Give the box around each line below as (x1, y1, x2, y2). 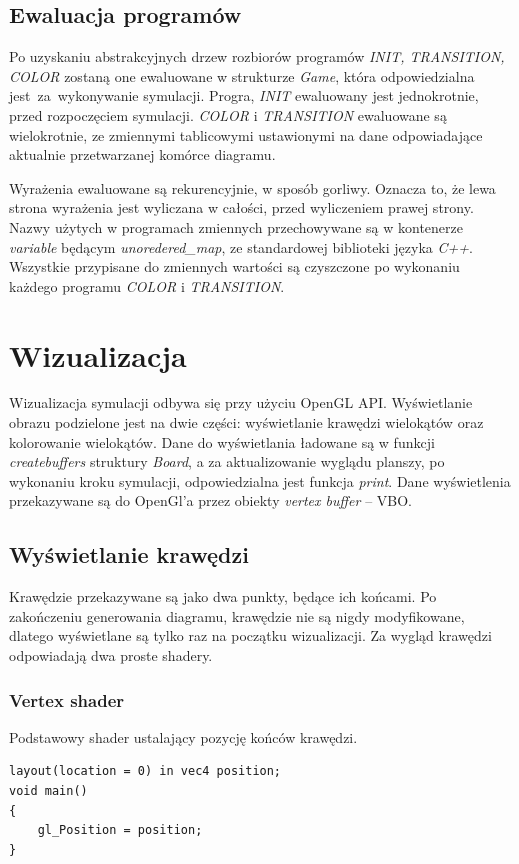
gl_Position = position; (37, 823, 203, 838)
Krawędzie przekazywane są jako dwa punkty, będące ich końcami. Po (9, 586, 437, 607)
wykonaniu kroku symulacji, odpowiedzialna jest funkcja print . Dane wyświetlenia (9, 470, 511, 491)
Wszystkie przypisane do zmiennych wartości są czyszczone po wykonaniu (9, 256, 460, 277)
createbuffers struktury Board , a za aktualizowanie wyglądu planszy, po (9, 451, 445, 472)
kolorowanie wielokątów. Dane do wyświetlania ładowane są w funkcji (9, 431, 435, 452)
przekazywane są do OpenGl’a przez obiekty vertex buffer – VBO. (9, 490, 412, 511)
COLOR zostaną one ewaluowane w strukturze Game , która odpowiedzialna (9, 65, 475, 86)
